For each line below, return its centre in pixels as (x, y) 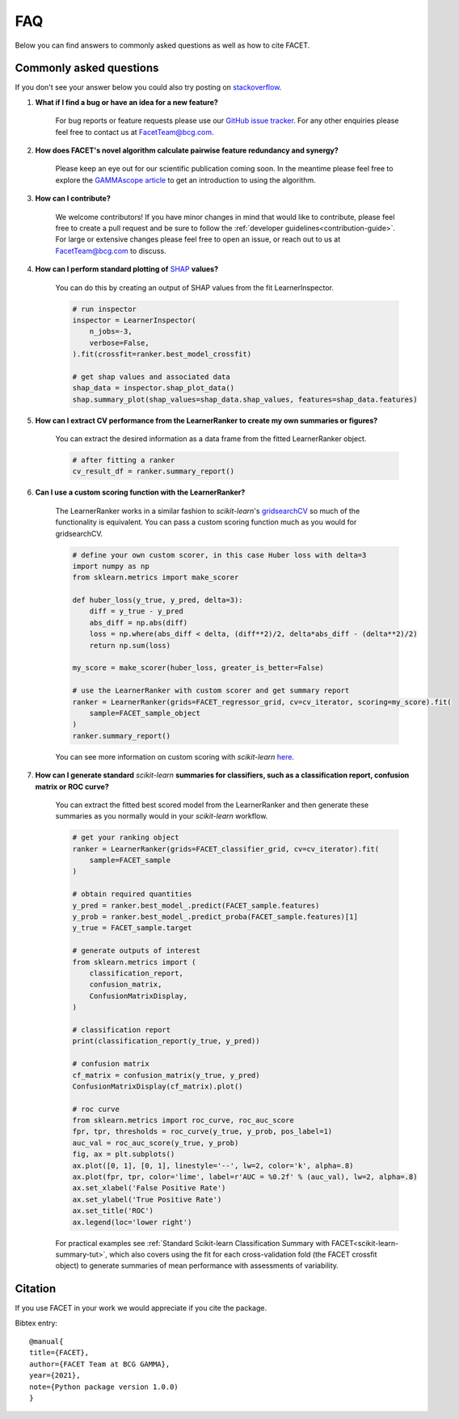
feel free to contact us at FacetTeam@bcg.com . (135, 132)
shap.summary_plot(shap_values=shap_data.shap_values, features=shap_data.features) (245, 399)
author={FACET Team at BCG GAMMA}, (100, 1364)
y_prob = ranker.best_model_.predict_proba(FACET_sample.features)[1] (215, 917)
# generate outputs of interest (137, 951)
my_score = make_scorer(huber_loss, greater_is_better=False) (198, 668)
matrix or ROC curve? (72, 786)
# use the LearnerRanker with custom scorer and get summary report (211, 691)
